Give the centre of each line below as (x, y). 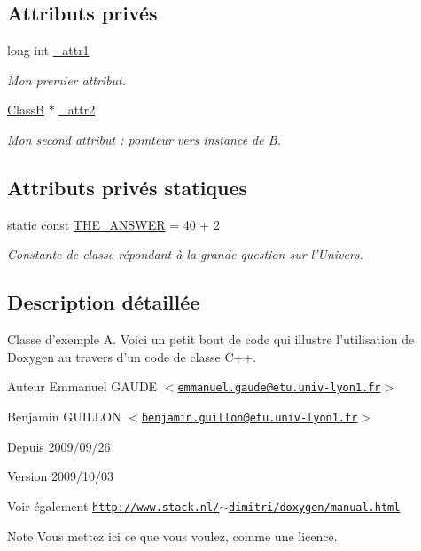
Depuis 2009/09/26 (59, 446)
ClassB (26, 110)
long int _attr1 (48, 50)
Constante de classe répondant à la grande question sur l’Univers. (185, 254)
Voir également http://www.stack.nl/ (113, 505)
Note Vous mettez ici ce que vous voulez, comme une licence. (172, 535)
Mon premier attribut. (67, 79)
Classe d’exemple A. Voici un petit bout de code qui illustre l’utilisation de (211, 339)
